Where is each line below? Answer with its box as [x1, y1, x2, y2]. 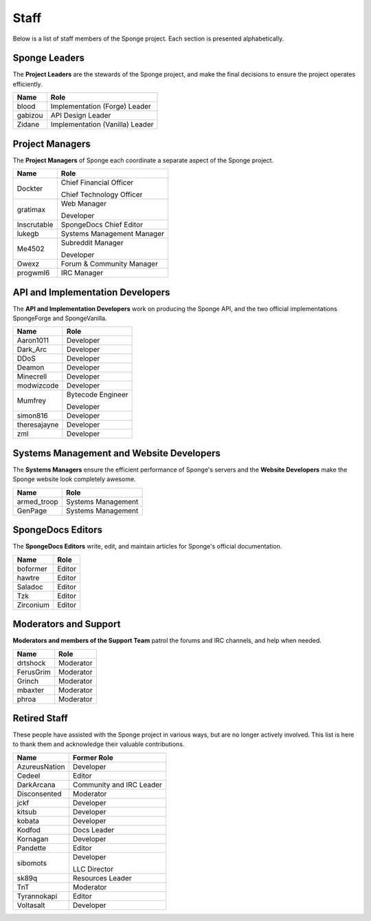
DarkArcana [16, 780, 56, 790]
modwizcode [16, 381, 59, 390]
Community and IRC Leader [72, 780, 163, 790]
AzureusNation [16, 761, 65, 771]
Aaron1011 [16, 336, 49, 346]
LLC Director [72, 864, 113, 874]
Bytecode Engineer [66, 390, 128, 399]
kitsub [16, 807, 37, 816]
